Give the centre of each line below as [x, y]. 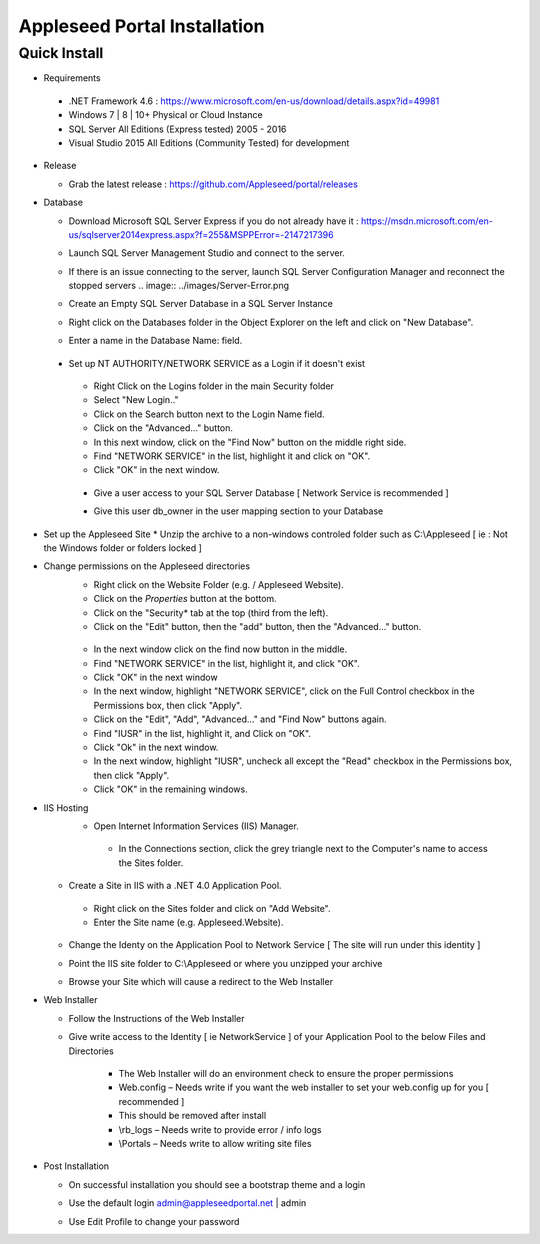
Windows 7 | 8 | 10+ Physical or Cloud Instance [166, 115]
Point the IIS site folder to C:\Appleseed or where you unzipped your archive [225, 963]
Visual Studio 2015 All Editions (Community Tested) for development [209, 142]
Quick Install [61, 53]
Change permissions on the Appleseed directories [146, 566]
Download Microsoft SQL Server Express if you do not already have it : [213, 221]
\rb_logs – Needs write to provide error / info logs [220, 1129]
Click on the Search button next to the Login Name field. [209, 414]
